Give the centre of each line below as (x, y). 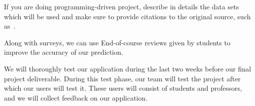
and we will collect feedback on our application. (76, 97)
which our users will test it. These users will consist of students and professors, (123, 88)
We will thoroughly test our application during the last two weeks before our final (127, 68)
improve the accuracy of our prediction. (64, 52)
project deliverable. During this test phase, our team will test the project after (122, 78)
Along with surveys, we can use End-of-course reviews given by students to (117, 42)
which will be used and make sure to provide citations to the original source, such (127, 16)
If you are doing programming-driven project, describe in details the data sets (122, 6)
